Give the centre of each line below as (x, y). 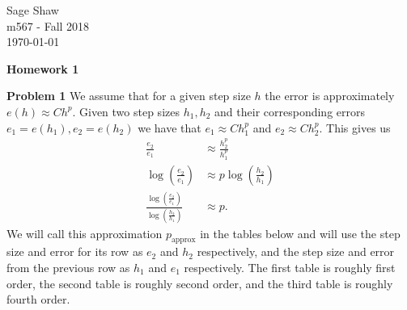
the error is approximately (330, 96)
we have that (170, 127)
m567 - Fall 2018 (48, 25)
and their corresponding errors (290, 111)
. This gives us (355, 127)
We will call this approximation (85, 233)
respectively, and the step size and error (296, 251)
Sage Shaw (33, 10)
